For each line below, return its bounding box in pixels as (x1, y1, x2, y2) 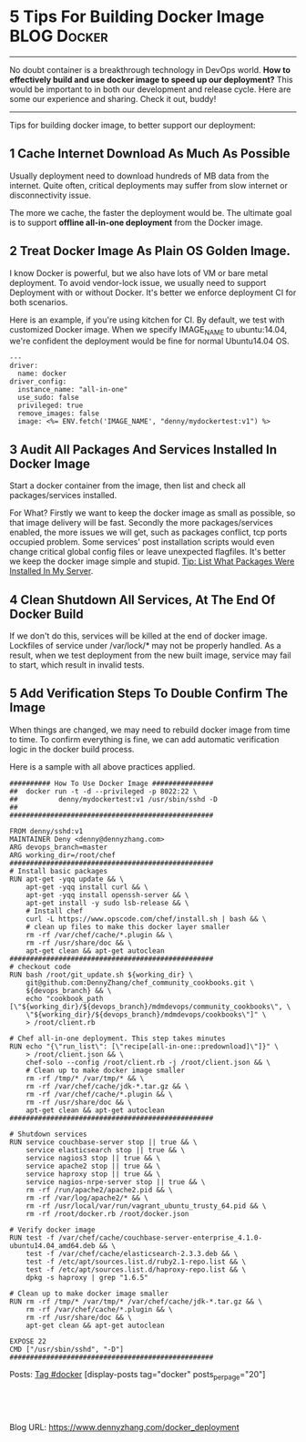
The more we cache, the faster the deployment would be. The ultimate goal (9, 207, 292, 218)
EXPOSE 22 (9, 1336, 47, 1345)
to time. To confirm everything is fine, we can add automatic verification (9, 733, 280, 744)
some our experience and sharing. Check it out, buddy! (9, 93, 217, 104)
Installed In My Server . (9, 566, 94, 577)
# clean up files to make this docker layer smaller (25, 922, 230, 931)
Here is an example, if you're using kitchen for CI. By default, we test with (9, 314, 285, 325)
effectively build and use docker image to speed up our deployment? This (9, 74, 293, 85)
